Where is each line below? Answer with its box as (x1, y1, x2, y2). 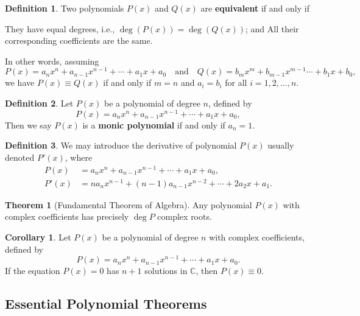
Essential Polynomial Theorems (5, 294, 207, 313)
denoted (5, 150, 35, 163)
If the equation (5, 264, 60, 277)
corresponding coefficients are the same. (5, 34, 153, 47)
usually (267, 139, 294, 152)
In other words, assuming (5, 54, 99, 67)
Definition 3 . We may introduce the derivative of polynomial (5, 139, 237, 152)
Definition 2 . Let (5, 97, 74, 110)
